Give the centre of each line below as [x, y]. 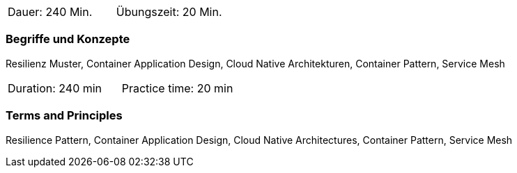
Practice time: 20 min [177, 88]
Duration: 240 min [55, 88]
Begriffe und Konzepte [68, 39]
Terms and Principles [64, 116]
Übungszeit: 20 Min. [169, 12]
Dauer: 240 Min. [50, 12]
